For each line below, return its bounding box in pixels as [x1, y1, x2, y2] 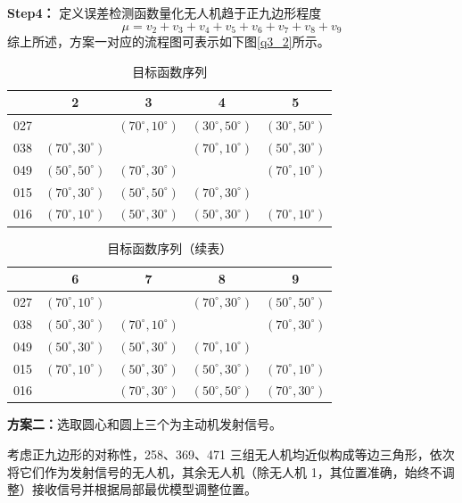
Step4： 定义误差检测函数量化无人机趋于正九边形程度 [7, 4, 322, 21]
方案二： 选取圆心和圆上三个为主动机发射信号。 [7, 415, 282, 433]
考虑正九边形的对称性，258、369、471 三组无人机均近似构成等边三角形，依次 [7, 445, 455, 464]
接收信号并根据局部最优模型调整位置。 [31, 480, 257, 499]
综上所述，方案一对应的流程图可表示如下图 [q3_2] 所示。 [7, 32, 330, 51]
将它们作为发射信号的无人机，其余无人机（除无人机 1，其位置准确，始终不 [7, 462, 442, 481]
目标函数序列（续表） [107, 238, 233, 257]
